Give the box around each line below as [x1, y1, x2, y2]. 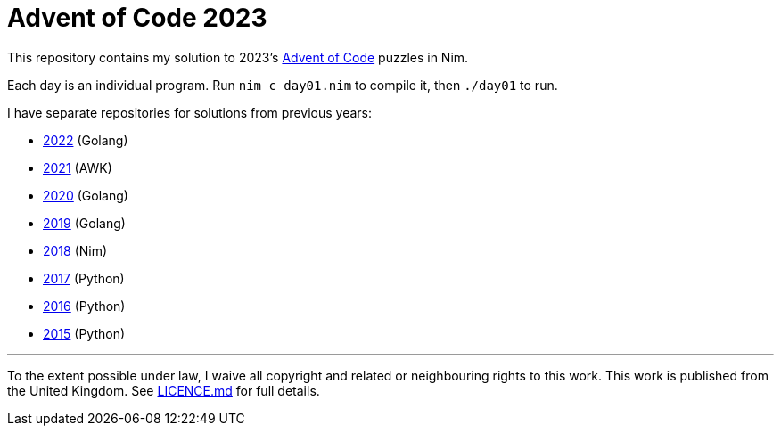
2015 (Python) [43, 325, 126, 341]
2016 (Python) [43, 298, 126, 314]
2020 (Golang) [43, 187, 128, 203]
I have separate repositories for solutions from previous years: [7, 104, 373, 120]
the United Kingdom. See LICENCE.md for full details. [7, 382, 320, 398]
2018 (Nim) [43, 242, 108, 258]
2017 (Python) [43, 270, 125, 286]
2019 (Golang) [43, 215, 126, 231]
